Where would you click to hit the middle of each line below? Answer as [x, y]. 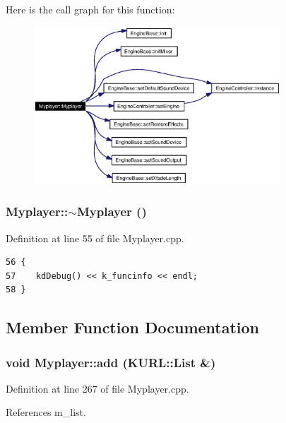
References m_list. [46, 412]
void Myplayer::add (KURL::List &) [111, 362]
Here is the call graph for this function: [90, 9]
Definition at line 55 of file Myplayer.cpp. [95, 238]
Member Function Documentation [133, 327]
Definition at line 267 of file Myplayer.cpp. [97, 388]
